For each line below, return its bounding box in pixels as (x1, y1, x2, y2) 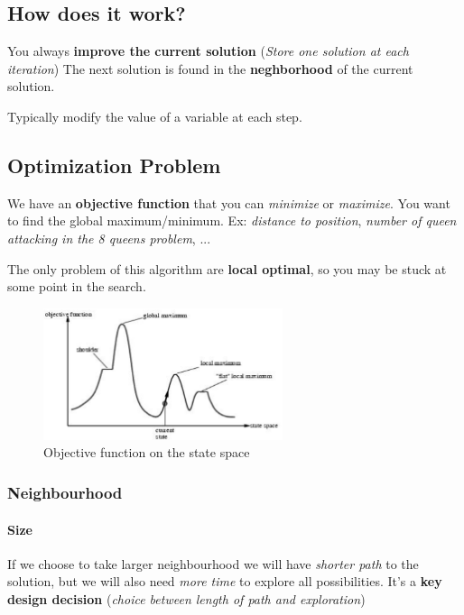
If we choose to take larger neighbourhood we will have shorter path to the (7, 554, 419, 573)
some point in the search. (7, 277, 146, 296)
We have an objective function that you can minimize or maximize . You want (7, 193, 450, 212)
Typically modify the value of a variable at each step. (7, 106, 302, 125)
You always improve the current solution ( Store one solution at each (7, 41, 409, 60)
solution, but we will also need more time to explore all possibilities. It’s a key (7, 572, 442, 591)
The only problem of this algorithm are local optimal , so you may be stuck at (7, 259, 447, 278)
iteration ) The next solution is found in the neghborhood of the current (7, 59, 413, 78)
